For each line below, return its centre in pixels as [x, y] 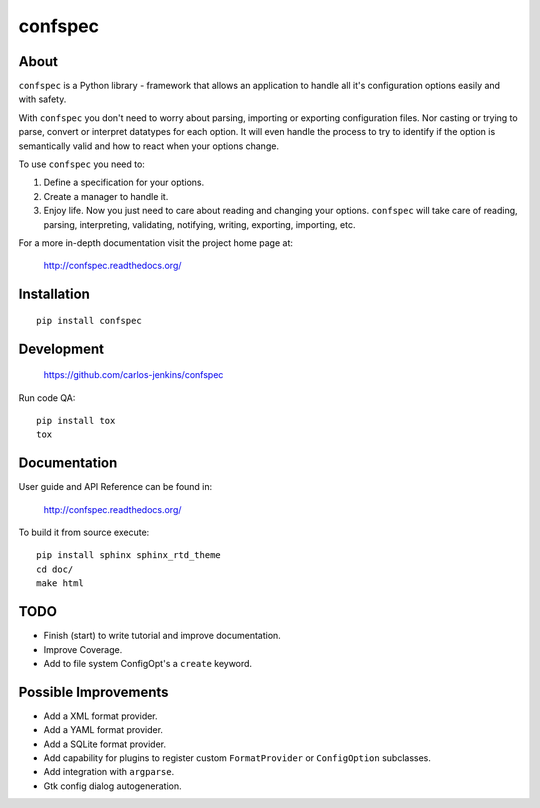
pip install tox [76, 420]
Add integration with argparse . [109, 772]
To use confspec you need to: [81, 164]
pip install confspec [89, 320]
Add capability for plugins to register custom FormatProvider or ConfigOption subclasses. [237, 757]
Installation [54, 294]
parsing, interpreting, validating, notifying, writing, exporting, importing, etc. [199, 224]
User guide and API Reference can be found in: [115, 487]
